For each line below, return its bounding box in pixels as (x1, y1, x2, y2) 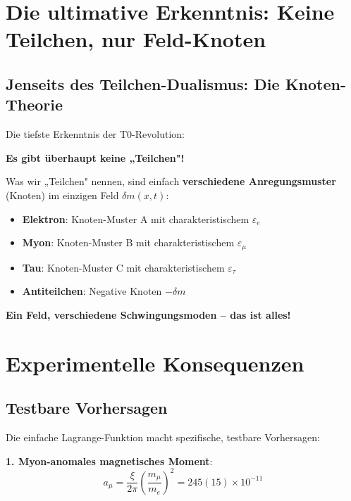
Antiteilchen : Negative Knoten (22, 284, 162, 298)
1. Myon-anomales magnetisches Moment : (6, 453, 213, 468)
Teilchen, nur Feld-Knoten (6, 25, 266, 53)
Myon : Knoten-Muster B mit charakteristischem (22, 235, 235, 250)
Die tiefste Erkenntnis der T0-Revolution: (6, 127, 185, 141)
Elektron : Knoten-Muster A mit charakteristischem (22, 211, 250, 226)
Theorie (6, 94, 63, 115)
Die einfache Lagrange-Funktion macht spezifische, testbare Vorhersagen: (6, 429, 320, 444)
